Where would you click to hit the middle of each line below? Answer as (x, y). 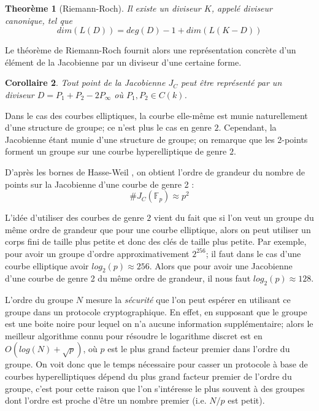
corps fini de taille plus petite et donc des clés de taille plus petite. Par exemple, (156, 241)
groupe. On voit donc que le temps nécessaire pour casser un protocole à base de (156, 364)
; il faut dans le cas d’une (253, 253)
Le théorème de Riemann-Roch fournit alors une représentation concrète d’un (151, 50)
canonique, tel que (39, 20)
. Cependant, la (248, 127)
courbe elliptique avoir (47, 265)
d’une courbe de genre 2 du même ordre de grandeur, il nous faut (128, 278)
